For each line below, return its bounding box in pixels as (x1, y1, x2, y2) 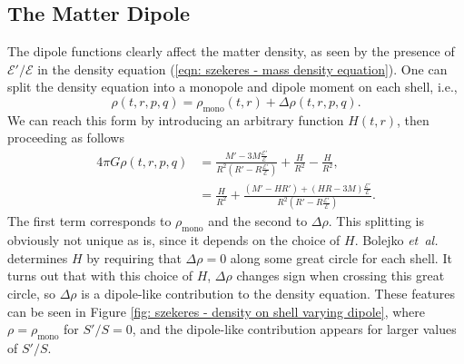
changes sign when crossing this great (236, 266, 445, 285)
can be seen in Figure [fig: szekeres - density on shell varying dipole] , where (7, 301, 426, 320)
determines (7, 248, 68, 267)
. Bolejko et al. (354, 231, 439, 250)
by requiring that (86, 248, 182, 267)
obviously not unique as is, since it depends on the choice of (7, 231, 341, 250)
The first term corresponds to (7, 212, 172, 231)
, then (397, 110, 429, 129)
